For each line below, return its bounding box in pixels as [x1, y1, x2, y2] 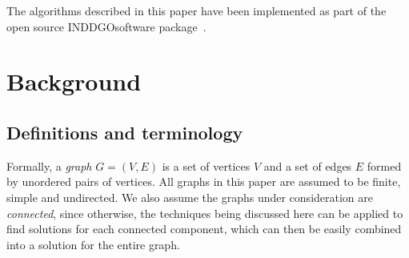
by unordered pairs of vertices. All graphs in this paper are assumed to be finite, [6, 173, 401, 190]
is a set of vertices [162, 157, 251, 174]
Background [6, 65, 142, 98]
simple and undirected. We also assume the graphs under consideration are [6, 188, 373, 205]
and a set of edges [263, 157, 352, 174]
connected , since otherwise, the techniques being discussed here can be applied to [6, 204, 403, 221]
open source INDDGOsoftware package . [6, 18, 207, 34]
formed [367, 157, 402, 174]
